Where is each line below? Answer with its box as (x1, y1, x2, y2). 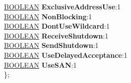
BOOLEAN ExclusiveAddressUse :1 (4, 1, 121, 11)
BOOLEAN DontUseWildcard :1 (4, 21, 110, 31)
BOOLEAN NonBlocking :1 (4, 11, 92, 21)
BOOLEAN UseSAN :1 (4, 59, 77, 70)
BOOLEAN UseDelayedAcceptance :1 (4, 49, 128, 60)
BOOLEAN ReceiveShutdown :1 (4, 30, 109, 41)
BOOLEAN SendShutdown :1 (4, 40, 99, 50)
